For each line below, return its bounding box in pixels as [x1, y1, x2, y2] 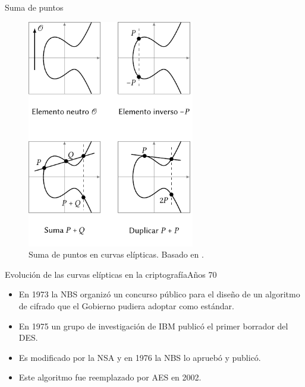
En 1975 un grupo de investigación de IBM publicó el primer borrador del [18, 319, 288, 332]
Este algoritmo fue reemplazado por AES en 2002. [18, 371, 202, 383]
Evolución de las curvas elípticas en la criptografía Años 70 [5, 268, 217, 280]
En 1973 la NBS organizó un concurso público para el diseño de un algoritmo [18, 288, 300, 300]
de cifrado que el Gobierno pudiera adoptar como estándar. [18, 300, 234, 312]
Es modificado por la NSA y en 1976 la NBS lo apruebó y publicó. [18, 351, 261, 363]
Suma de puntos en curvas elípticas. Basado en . [29, 248, 204, 261]
